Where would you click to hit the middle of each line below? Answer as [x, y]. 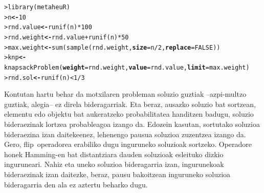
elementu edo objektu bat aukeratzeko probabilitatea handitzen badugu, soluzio [129, 114]
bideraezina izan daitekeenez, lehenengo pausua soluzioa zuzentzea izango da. [125, 134]
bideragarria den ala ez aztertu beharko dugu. [76, 184]
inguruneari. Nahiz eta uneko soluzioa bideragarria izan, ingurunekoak [114, 164]
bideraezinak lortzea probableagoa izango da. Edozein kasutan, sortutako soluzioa [132, 124]
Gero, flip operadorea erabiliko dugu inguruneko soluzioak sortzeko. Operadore [128, 144]
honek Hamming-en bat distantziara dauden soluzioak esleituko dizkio [114, 154]
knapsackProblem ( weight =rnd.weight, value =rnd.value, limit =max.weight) [127, 67]
